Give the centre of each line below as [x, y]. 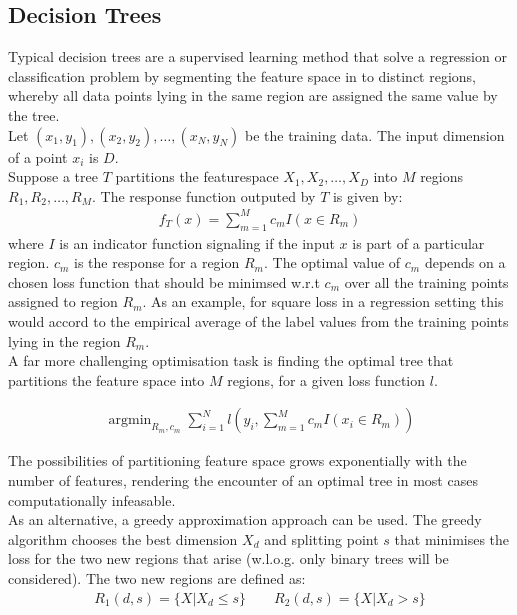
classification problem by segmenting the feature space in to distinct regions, [242, 75]
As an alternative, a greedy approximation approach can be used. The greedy [245, 519]
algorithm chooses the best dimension [123, 538]
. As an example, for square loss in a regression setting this [323, 301]
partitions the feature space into [106, 379]
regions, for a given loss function [326, 379]
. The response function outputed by [204, 195]
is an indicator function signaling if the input [197, 242]
